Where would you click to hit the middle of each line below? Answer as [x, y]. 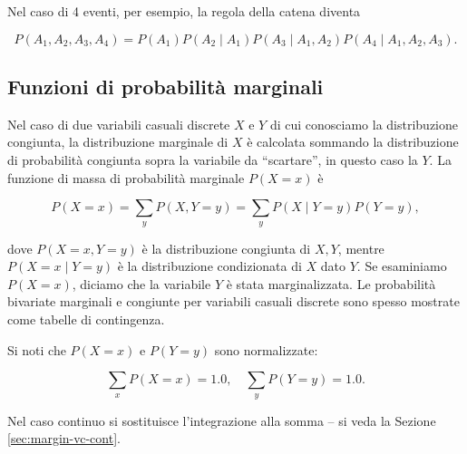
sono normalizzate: [266, 349]
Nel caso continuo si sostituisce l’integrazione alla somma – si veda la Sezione [222, 420]
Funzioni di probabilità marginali [165, 86]
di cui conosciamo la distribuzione [364, 124]
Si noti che [37, 349]
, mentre [361, 248]
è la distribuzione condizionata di [209, 266]
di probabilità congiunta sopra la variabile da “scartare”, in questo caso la [213, 159]
